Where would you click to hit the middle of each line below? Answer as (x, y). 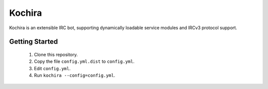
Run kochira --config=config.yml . (75, 75)
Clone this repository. (56, 54)
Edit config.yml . (52, 68)
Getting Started (33, 42)
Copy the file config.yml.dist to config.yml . (84, 61)
